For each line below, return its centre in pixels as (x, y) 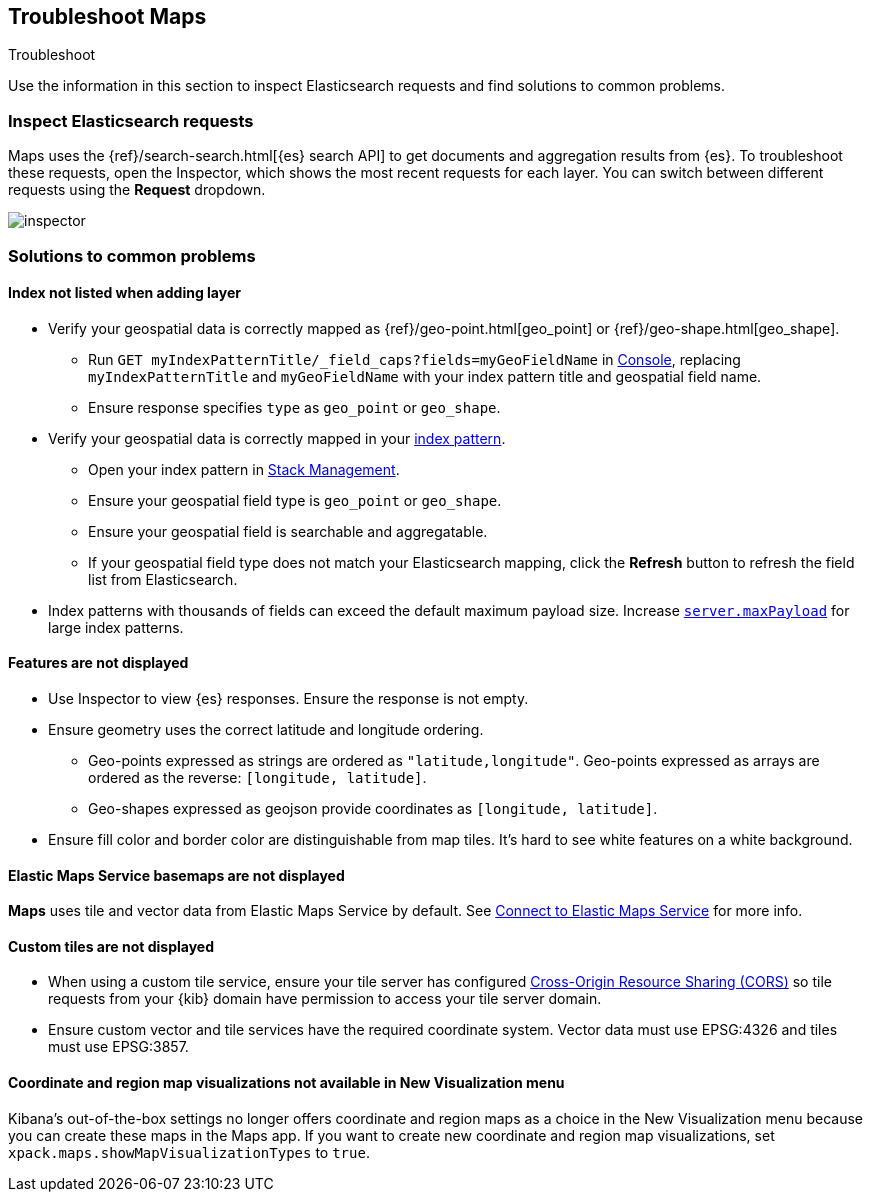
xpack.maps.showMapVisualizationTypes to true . (189, 1152)
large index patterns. (116, 627)
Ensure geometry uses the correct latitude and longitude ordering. (266, 729)
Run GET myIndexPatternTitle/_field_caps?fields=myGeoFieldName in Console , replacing (414, 359)
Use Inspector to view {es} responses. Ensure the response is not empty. (288, 698)
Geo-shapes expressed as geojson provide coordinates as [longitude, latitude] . (373, 808)
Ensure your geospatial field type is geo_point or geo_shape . (295, 500)
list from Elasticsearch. (163, 579)
